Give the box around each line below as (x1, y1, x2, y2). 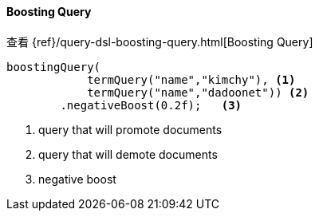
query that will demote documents (38, 147, 218, 161)
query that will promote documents (38, 122, 223, 136)
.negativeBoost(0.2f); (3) (60, 98, 242, 112)
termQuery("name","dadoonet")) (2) (87, 85, 309, 99)
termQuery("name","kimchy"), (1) (87, 73, 296, 86)
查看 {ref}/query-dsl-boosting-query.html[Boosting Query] (6, 34, 313, 49)
